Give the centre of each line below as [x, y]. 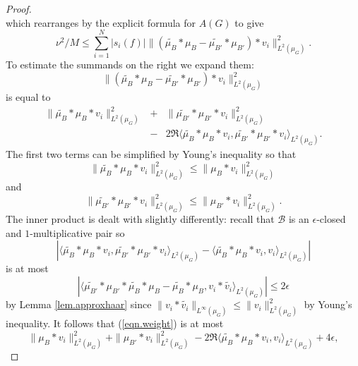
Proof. [19, 8]
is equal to [28, 97]
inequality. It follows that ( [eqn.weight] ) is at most [115, 323]
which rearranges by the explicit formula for [101, 22]
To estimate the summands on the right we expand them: [130, 65]
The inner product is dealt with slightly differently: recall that [140, 219]
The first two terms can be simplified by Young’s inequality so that [151, 154]
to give [249, 22]
